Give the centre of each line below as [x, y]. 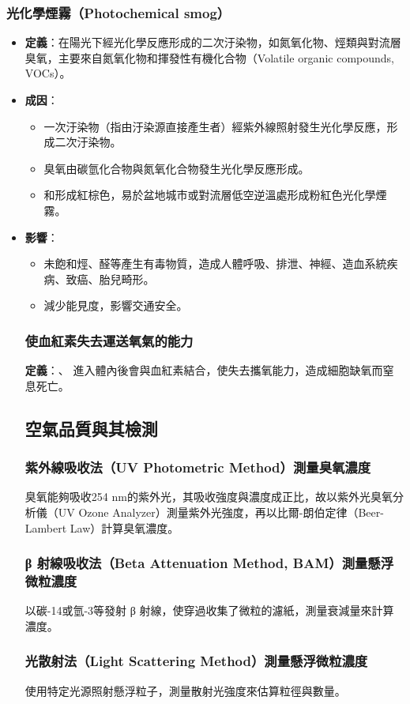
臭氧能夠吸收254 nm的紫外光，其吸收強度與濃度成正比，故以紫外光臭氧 [209, 497]
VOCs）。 [48, 73]
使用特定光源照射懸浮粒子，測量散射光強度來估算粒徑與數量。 [185, 690]
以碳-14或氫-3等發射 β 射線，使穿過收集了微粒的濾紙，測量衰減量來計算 [209, 610]
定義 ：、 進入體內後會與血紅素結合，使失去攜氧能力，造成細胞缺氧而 [204, 370]
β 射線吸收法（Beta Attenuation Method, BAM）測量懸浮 [209, 563]
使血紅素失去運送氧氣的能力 [109, 340]
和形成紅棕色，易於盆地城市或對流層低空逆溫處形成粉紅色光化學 [210, 195]
